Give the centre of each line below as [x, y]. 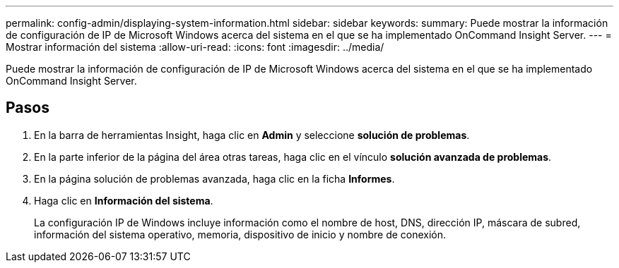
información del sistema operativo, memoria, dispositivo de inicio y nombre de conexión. [240, 234]
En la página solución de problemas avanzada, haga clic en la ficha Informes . [214, 178]
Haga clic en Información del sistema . [124, 200]
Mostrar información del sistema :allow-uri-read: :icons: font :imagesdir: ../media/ [195, 47]
